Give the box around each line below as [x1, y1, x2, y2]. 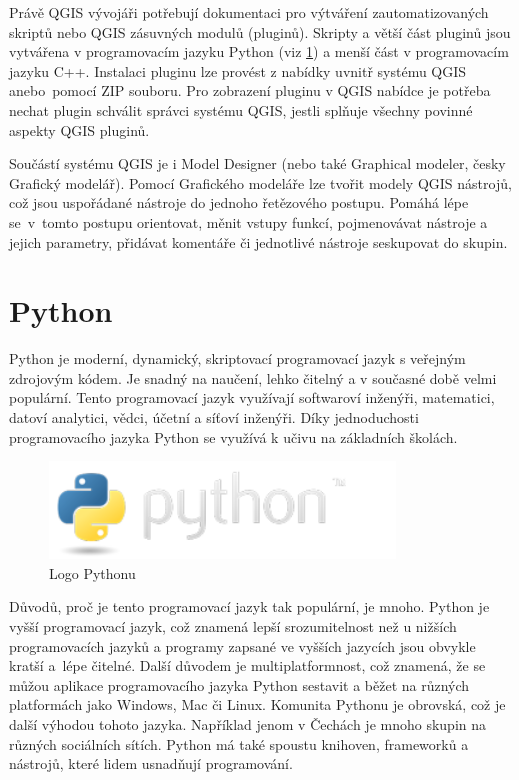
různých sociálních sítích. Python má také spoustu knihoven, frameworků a [9, 733, 469, 754]
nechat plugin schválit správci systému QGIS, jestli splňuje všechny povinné [9, 99, 473, 120]
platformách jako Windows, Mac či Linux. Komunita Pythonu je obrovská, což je [9, 694, 506, 715]
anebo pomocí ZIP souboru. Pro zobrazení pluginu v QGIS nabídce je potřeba [9, 80, 491, 101]
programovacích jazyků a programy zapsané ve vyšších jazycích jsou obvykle [9, 635, 476, 656]
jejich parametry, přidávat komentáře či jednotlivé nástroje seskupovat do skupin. [9, 231, 508, 252]
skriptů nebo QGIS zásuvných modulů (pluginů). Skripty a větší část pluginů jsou [9, 21, 511, 42]
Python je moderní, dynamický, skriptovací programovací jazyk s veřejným [9, 348, 466, 369]
